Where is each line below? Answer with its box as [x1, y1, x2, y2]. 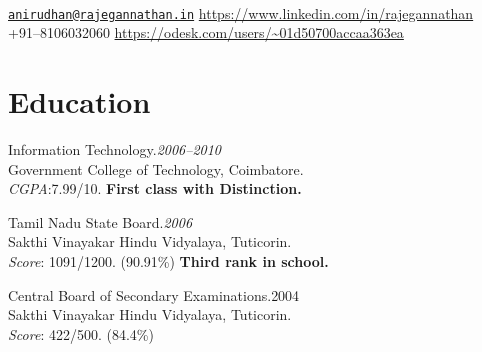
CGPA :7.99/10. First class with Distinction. [8, 178, 302, 199]
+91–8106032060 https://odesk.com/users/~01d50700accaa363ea [8, 22, 404, 43]
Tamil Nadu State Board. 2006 [8, 211, 193, 232]
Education [8, 81, 151, 122]
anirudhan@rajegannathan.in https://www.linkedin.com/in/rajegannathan [8, 2, 474, 23]
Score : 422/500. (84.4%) [8, 323, 154, 344]
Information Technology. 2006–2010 [8, 138, 222, 159]
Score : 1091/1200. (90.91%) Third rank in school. [8, 250, 329, 271]
